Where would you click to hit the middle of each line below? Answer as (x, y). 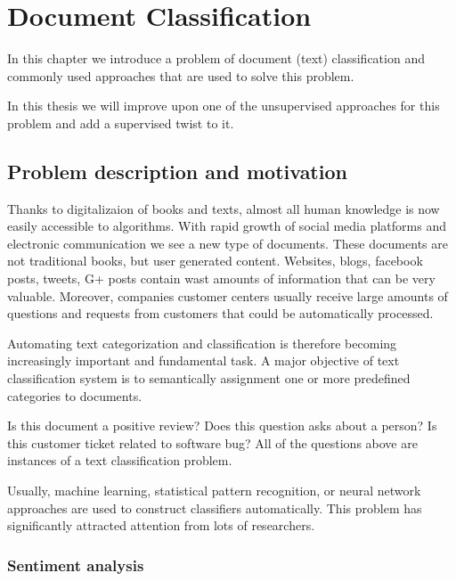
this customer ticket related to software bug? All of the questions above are (212, 442)
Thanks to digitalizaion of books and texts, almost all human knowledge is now (224, 208)
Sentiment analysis (76, 565)
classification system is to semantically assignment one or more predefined (209, 378)
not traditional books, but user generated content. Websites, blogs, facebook (215, 261)
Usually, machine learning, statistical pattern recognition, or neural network (214, 491)
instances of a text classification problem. (120, 460)
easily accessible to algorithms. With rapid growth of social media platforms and (227, 226)
